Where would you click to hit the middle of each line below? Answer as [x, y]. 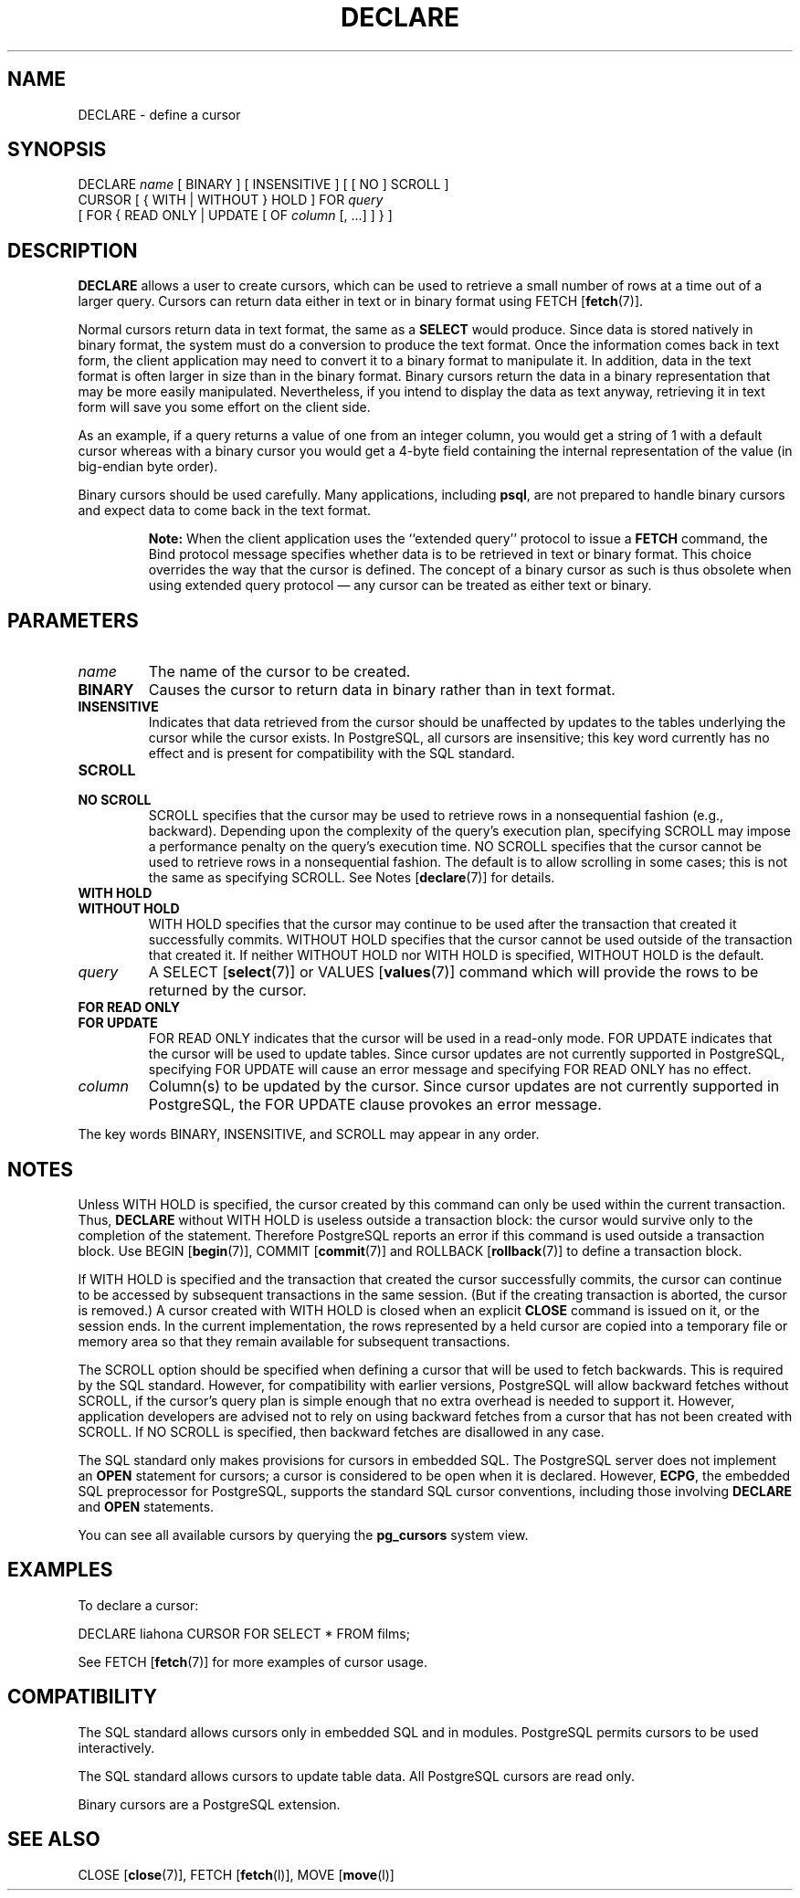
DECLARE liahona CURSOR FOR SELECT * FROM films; [244, 1633]
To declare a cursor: [138, 1605]
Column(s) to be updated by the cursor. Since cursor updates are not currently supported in [464, 1086]
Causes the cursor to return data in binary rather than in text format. [382, 690]
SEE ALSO [54, 1840]
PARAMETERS [73, 620]
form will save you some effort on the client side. [224, 407]
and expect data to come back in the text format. [225, 511]
